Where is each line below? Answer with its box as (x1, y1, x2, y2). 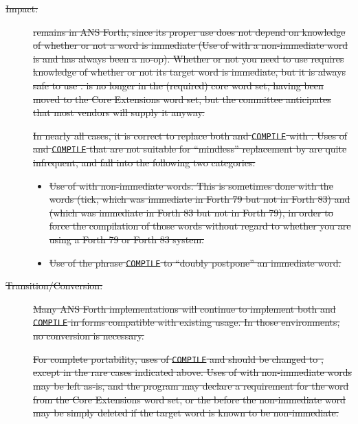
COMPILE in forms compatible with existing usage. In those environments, (33, 315, 340, 329)
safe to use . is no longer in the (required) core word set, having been (33, 78, 324, 92)
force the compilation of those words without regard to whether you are (49, 219, 351, 233)
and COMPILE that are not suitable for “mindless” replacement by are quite (33, 142, 347, 156)
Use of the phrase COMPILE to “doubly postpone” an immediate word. (49, 255, 342, 269)
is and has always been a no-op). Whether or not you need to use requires (33, 51, 344, 65)
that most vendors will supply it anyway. (33, 105, 205, 120)
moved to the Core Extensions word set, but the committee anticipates (33, 91, 331, 106)
